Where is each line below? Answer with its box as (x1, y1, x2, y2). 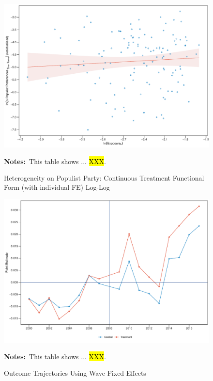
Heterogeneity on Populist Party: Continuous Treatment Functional (4, 172, 204, 182)
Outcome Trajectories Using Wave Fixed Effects (4, 367, 146, 378)
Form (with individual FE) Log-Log (4, 182, 110, 192)
